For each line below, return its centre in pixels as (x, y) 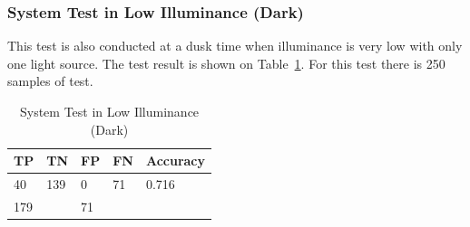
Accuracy (176, 161)
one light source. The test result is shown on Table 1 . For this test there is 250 (226, 63)
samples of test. (50, 81)
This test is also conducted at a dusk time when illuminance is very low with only (235, 46)
